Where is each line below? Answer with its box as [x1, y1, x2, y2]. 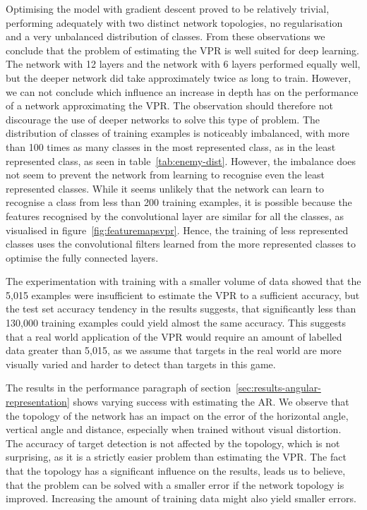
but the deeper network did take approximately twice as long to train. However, [6, 70, 351, 85]
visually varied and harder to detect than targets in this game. [6, 356, 276, 371]
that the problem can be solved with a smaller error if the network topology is [6, 477, 344, 492]
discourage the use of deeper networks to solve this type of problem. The [6, 111, 320, 126]
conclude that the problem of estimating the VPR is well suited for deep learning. [6, 42, 359, 57]
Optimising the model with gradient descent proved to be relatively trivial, [6, 1, 330, 16]
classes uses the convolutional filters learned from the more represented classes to [6, 236, 356, 251]
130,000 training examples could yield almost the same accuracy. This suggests [6, 315, 347, 330]
